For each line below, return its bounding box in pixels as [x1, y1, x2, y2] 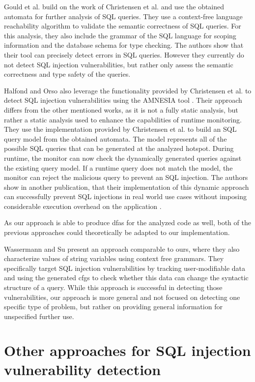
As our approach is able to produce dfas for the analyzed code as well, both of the [4, 217, 251, 228]
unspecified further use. [4, 311, 74, 321]
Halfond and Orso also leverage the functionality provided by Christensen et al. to [4, 85, 252, 95]
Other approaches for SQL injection [4, 340, 251, 360]
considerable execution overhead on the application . [4, 201, 162, 211]
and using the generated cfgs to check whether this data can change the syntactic [4, 272, 249, 283]
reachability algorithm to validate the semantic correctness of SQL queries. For [4, 21, 241, 31]
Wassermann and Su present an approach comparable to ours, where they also [4, 243, 240, 254]
